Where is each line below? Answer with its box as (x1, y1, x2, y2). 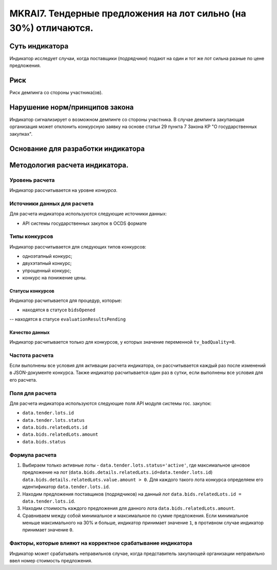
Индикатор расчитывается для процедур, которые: (9, 297, 122, 304)
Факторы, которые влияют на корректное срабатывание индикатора (9, 540, 192, 547)
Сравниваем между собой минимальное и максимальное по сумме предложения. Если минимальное (22, 512, 249, 519)
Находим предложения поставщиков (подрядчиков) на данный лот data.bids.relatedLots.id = (22, 491, 242, 497)
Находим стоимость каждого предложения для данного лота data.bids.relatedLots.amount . (22, 505, 235, 511)
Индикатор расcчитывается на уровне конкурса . (9, 187, 117, 193)
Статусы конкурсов (9, 288, 55, 294)
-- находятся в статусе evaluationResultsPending (9, 316, 126, 323)
